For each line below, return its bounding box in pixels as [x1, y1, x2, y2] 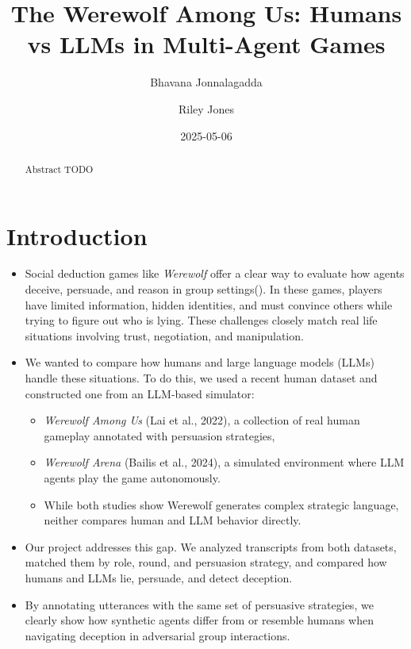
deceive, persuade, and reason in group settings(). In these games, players [25, 281, 382, 298]
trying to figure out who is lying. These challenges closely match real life [25, 312, 378, 328]
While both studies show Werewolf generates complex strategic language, [44, 496, 399, 513]
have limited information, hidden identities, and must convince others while [25, 296, 393, 313]
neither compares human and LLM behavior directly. [44, 512, 302, 528]
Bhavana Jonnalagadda [150, 74, 263, 90]
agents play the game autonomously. [44, 470, 221, 486]
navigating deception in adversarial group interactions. [25, 627, 290, 643]
